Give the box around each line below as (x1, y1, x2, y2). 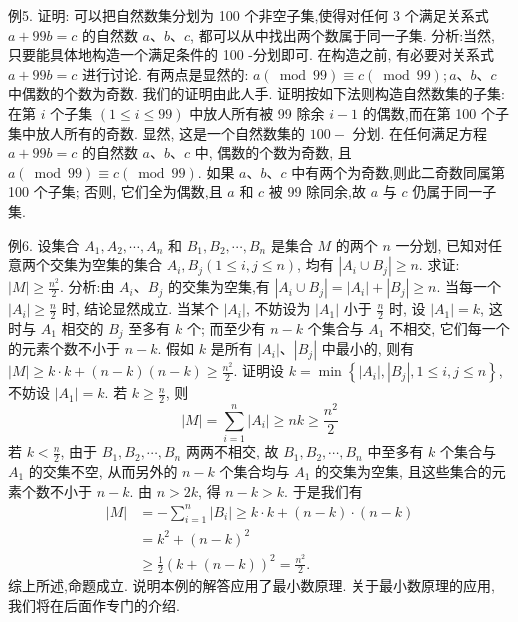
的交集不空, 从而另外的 (28, 460, 178, 481)
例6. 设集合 (8, 234, 80, 255)
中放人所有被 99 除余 (189, 102, 325, 123)
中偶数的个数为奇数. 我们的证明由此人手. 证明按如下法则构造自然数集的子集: (8, 83, 505, 104)
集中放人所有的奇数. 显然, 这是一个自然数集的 (8, 122, 306, 143)
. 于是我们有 (284, 480, 363, 501)
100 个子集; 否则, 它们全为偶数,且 (8, 181, 223, 202)
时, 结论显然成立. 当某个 (61, 298, 219, 319)
